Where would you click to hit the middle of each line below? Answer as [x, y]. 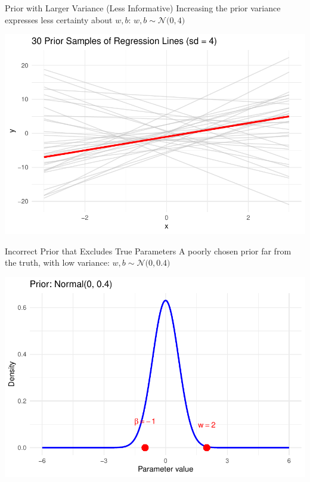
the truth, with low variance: [57, 262]
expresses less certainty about [59, 19]
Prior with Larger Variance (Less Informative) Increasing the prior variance [143, 8]
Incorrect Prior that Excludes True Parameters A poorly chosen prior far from [148, 251]
